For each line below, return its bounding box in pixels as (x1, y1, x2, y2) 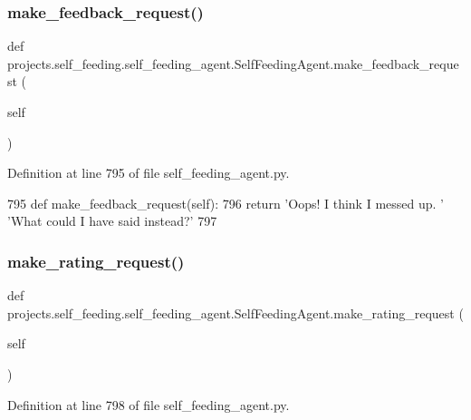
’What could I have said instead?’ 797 (7, 211, 217, 230)
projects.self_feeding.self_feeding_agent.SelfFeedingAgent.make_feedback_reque (7, 54, 459, 73)
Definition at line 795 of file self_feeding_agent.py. (7, 163, 290, 182)
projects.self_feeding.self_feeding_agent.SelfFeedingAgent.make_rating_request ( (7, 303, 464, 322)
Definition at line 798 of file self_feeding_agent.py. (7, 395, 290, 414)
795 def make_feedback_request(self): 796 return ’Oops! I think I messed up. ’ (7, 193, 444, 212)
